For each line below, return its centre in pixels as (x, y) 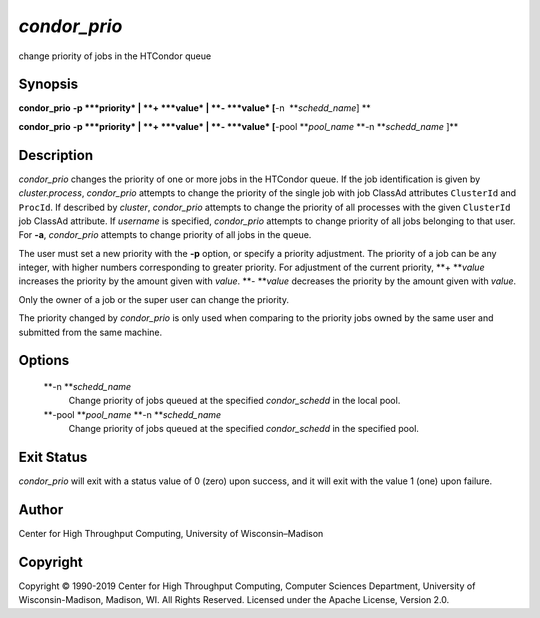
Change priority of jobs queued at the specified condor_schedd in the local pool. (234, 401)
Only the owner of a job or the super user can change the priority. (154, 299)
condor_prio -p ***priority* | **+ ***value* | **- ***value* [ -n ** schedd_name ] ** (195, 108)
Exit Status (53, 457)
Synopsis (48, 84)
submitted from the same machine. (90, 332)
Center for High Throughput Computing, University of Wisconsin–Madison (171, 534)
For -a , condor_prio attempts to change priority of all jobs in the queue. (165, 235)
